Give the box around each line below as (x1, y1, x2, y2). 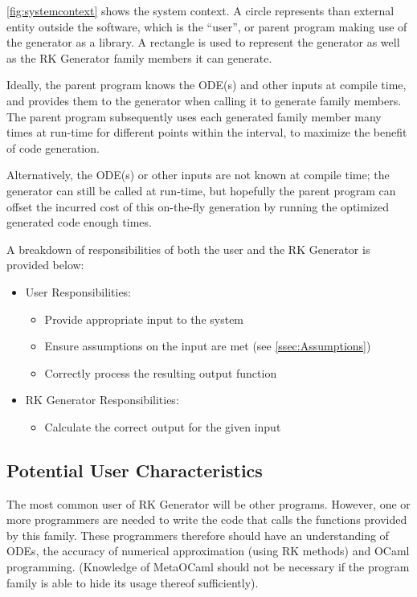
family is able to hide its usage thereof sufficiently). (6, 574, 259, 591)
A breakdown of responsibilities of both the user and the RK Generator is (6, 240, 370, 257)
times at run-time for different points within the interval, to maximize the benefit (6, 124, 407, 141)
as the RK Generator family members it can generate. (6, 49, 272, 66)
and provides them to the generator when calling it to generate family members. (6, 92, 402, 108)
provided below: (6, 256, 84, 273)
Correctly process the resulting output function (44, 364, 277, 381)
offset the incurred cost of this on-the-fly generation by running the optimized (6, 198, 390, 215)
